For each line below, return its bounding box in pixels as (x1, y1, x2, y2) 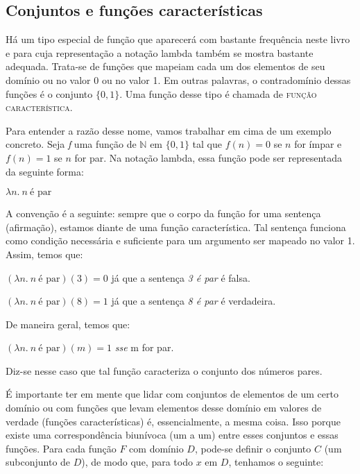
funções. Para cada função (6, 441, 117, 455)
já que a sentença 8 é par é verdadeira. (111, 294, 276, 308)
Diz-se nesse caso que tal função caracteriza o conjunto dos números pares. (6, 363, 323, 378)
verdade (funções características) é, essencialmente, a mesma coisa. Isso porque (6, 414, 341, 428)
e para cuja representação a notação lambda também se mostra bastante (6, 45, 314, 60)
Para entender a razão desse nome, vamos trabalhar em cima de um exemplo (6, 123, 332, 137)
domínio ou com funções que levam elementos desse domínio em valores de (6, 400, 322, 415)
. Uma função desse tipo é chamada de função (119, 86, 317, 101)
